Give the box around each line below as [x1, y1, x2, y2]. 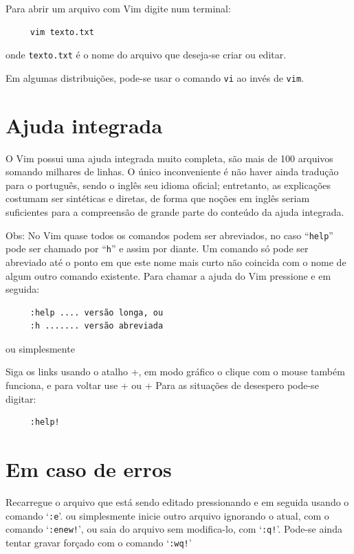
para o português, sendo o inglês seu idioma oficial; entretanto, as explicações [5, 177, 331, 192]
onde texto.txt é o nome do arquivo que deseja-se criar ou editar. [5, 47, 287, 62]
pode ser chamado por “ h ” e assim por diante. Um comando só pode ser [5, 241, 309, 256]
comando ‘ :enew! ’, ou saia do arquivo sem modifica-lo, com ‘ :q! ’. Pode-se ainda [5, 522, 342, 536]
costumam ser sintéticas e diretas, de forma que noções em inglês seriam [5, 191, 310, 206]
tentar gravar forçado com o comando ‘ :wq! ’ [5, 535, 192, 549]
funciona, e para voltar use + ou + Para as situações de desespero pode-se [5, 378, 319, 392]
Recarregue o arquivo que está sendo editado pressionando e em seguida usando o [5, 494, 349, 509]
